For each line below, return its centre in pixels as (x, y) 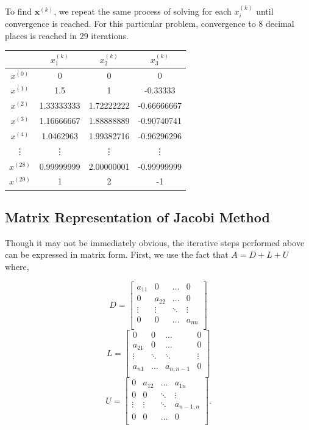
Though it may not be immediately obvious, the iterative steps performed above (155, 242)
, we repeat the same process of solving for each (143, 11)
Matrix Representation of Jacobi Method (137, 217)
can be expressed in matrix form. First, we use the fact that (117, 254)
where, (17, 266)
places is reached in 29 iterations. (67, 35)
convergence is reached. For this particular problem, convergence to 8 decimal (150, 24)
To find (18, 11)
